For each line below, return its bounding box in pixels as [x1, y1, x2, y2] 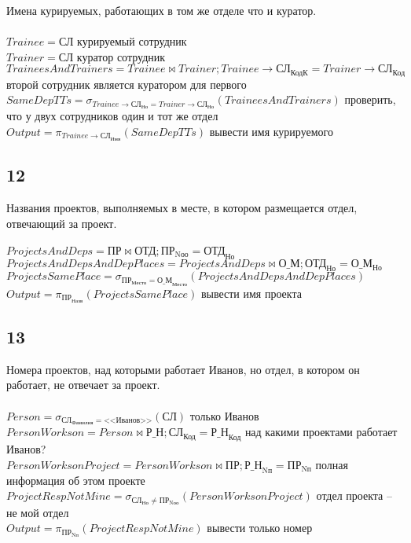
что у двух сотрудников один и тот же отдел [6, 108, 218, 124]
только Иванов [189, 407, 259, 424]
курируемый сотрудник [77, 33, 187, 50]
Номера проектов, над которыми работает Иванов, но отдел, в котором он [6, 361, 360, 377]
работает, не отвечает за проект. [6, 376, 160, 393]
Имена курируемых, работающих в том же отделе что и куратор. [6, 2, 317, 18]
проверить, [344, 91, 396, 108]
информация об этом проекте [6, 471, 145, 488]
